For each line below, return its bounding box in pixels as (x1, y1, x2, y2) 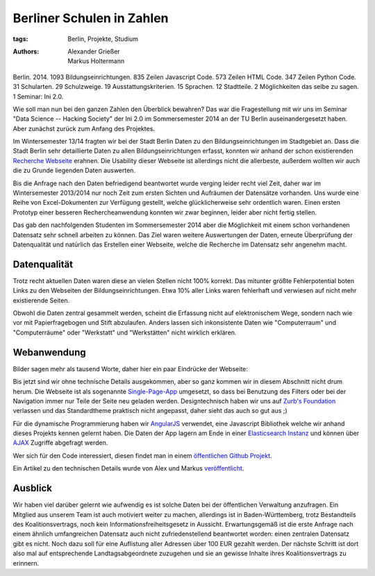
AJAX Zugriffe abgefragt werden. (12, 439, 108, 447)
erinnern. (12, 559, 40, 567)
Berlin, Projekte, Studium (67, 35, 139, 43)
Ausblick (12, 482, 52, 494)
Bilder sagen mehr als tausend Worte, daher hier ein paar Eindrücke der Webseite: (12, 364, 248, 373)
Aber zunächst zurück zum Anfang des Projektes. (12, 124, 156, 133)
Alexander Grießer (67, 47, 121, 56)
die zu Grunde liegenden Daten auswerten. (12, 167, 135, 175)
